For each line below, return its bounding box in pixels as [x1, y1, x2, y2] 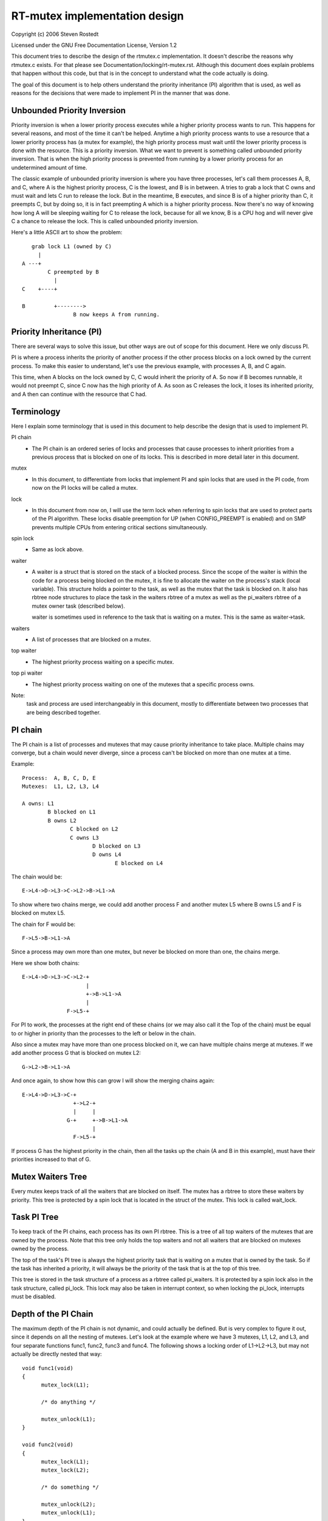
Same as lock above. [32, 546, 84, 553]
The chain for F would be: [11, 921, 76, 928]
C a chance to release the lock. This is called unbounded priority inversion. [11, 218, 199, 225]
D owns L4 [92, 851, 121, 858]
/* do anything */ [41, 1399, 96, 1405]
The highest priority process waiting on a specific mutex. [32, 658, 174, 666]
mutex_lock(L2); [41, 1467, 90, 1474]
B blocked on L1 [47, 809, 96, 815]
